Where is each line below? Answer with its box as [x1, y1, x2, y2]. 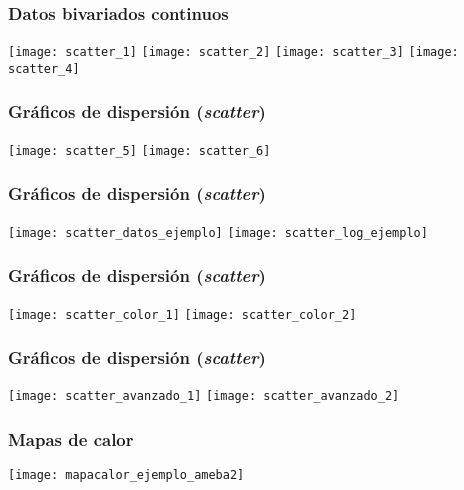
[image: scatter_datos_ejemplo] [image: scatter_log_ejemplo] [8, 225, 428, 240]
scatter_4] [8, 61, 80, 76]
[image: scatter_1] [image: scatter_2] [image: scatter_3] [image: [8, 45, 459, 60]
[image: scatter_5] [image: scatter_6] [8, 143, 271, 158]
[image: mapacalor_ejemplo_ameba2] [8, 468, 245, 483]
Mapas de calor [8, 426, 134, 451]
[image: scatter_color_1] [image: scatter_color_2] [8, 307, 357, 322]
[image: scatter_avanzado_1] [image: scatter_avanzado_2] [8, 389, 400, 404]
